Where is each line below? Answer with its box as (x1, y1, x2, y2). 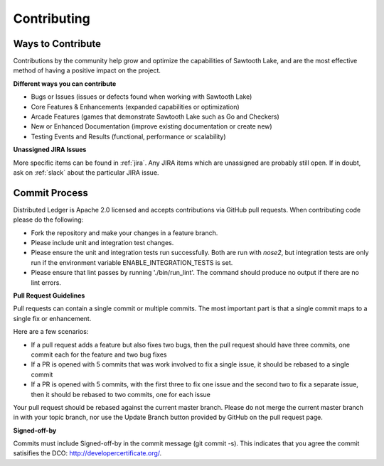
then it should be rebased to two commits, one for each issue (31, 390, 211, 399)
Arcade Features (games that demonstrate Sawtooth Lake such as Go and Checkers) (31, 112, 280, 121)
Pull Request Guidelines (13, 291, 85, 300)
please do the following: (13, 215, 84, 224)
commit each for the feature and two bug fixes (31, 350, 167, 359)
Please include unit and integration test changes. (31, 239, 174, 247)
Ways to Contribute (13, 38, 101, 50)
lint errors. (31, 278, 62, 287)
